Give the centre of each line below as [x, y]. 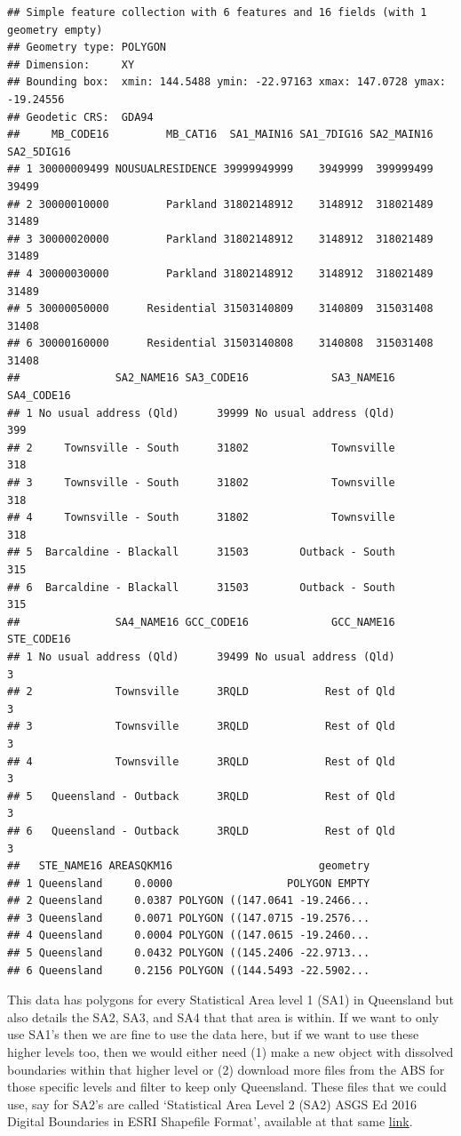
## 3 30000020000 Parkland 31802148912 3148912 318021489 [220, 239]
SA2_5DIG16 [39, 152]
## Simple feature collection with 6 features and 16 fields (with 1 [217, 12]
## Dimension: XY [71, 64]
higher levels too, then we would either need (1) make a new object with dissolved [230, 1052]
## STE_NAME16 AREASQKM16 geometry [189, 866]
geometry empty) [55, 30]
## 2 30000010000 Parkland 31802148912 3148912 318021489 [220, 204]
